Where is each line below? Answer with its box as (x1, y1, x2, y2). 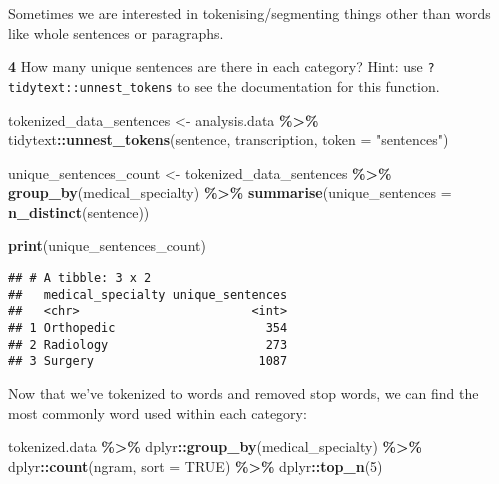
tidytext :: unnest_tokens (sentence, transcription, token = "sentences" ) (8, 129, 449, 150)
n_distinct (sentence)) (8, 201, 150, 222)
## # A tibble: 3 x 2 (8, 271, 152, 286)
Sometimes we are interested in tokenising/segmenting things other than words (8, 3, 491, 23)
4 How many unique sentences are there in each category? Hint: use (8, 56, 423, 77)
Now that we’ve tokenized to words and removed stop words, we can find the (8, 383, 479, 403)
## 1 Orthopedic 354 (8, 321, 288, 336)
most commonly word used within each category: (8, 402, 307, 423)
